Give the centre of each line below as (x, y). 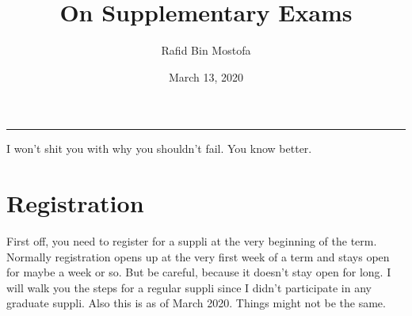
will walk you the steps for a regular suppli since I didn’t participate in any (189, 287)
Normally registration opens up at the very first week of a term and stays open (198, 256)
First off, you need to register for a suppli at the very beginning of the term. (192, 241)
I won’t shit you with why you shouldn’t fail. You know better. (159, 148)
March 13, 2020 (206, 76)
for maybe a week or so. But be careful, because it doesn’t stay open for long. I (199, 272)
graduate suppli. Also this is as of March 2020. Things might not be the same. (196, 303)
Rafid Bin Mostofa (206, 50)
